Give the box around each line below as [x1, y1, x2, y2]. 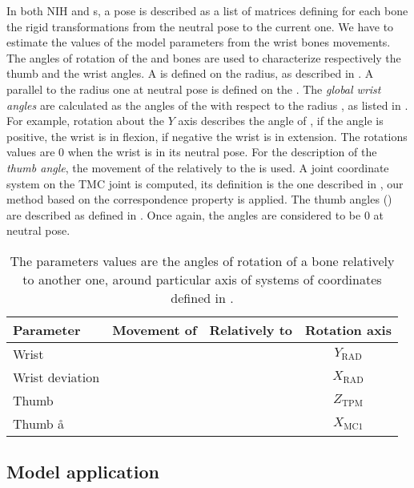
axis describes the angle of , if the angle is [178, 112, 384, 129]
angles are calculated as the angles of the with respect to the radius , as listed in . [6, 96, 408, 113]
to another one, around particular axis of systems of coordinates [22, 269, 382, 288]
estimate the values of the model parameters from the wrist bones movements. [6, 34, 391, 50]
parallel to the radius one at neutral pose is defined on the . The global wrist [6, 80, 381, 97]
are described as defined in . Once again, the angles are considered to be [6, 206, 361, 223]
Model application [6, 459, 159, 484]
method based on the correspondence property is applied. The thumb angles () [6, 191, 392, 208]
